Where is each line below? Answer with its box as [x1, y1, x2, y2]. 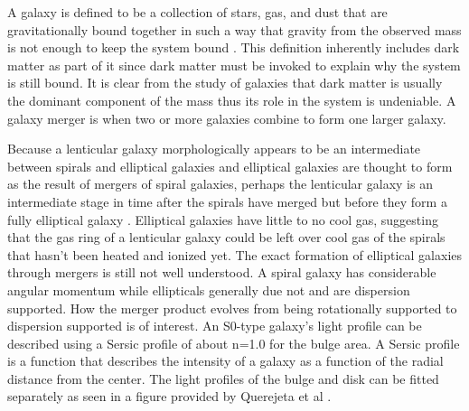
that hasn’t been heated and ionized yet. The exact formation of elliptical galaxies [7, 245, 463, 264]
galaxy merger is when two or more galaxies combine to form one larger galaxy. [7, 108, 446, 127]
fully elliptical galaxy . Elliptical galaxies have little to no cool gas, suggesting [7, 210, 438, 229]
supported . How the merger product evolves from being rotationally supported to [7, 298, 457, 317]
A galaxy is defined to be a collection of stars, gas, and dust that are [7, 3, 388, 21]
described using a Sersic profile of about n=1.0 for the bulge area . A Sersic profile [7, 333, 460, 352]
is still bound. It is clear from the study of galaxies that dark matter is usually [7, 73, 443, 92]
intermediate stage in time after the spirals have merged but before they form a [7, 191, 447, 210]
